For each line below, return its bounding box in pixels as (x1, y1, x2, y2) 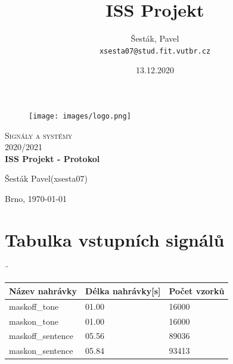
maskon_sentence (9, 344, 73, 357)
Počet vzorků (169, 284, 225, 297)
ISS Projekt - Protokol (5, 152, 100, 164)
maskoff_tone (9, 300, 59, 312)
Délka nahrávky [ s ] (85, 284, 161, 297)
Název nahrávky (9, 284, 77, 297)
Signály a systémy (5, 129, 73, 141)
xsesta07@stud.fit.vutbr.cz (99, 46, 211, 55)
